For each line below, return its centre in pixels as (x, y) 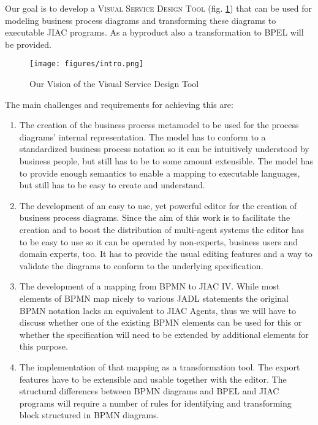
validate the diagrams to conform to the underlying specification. (141, 265)
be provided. (28, 44)
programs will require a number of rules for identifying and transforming (155, 403)
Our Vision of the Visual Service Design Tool (114, 84)
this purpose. (44, 346)
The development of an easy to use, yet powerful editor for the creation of (158, 205)
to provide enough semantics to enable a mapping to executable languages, (160, 173)
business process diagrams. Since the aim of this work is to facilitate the (155, 217)
